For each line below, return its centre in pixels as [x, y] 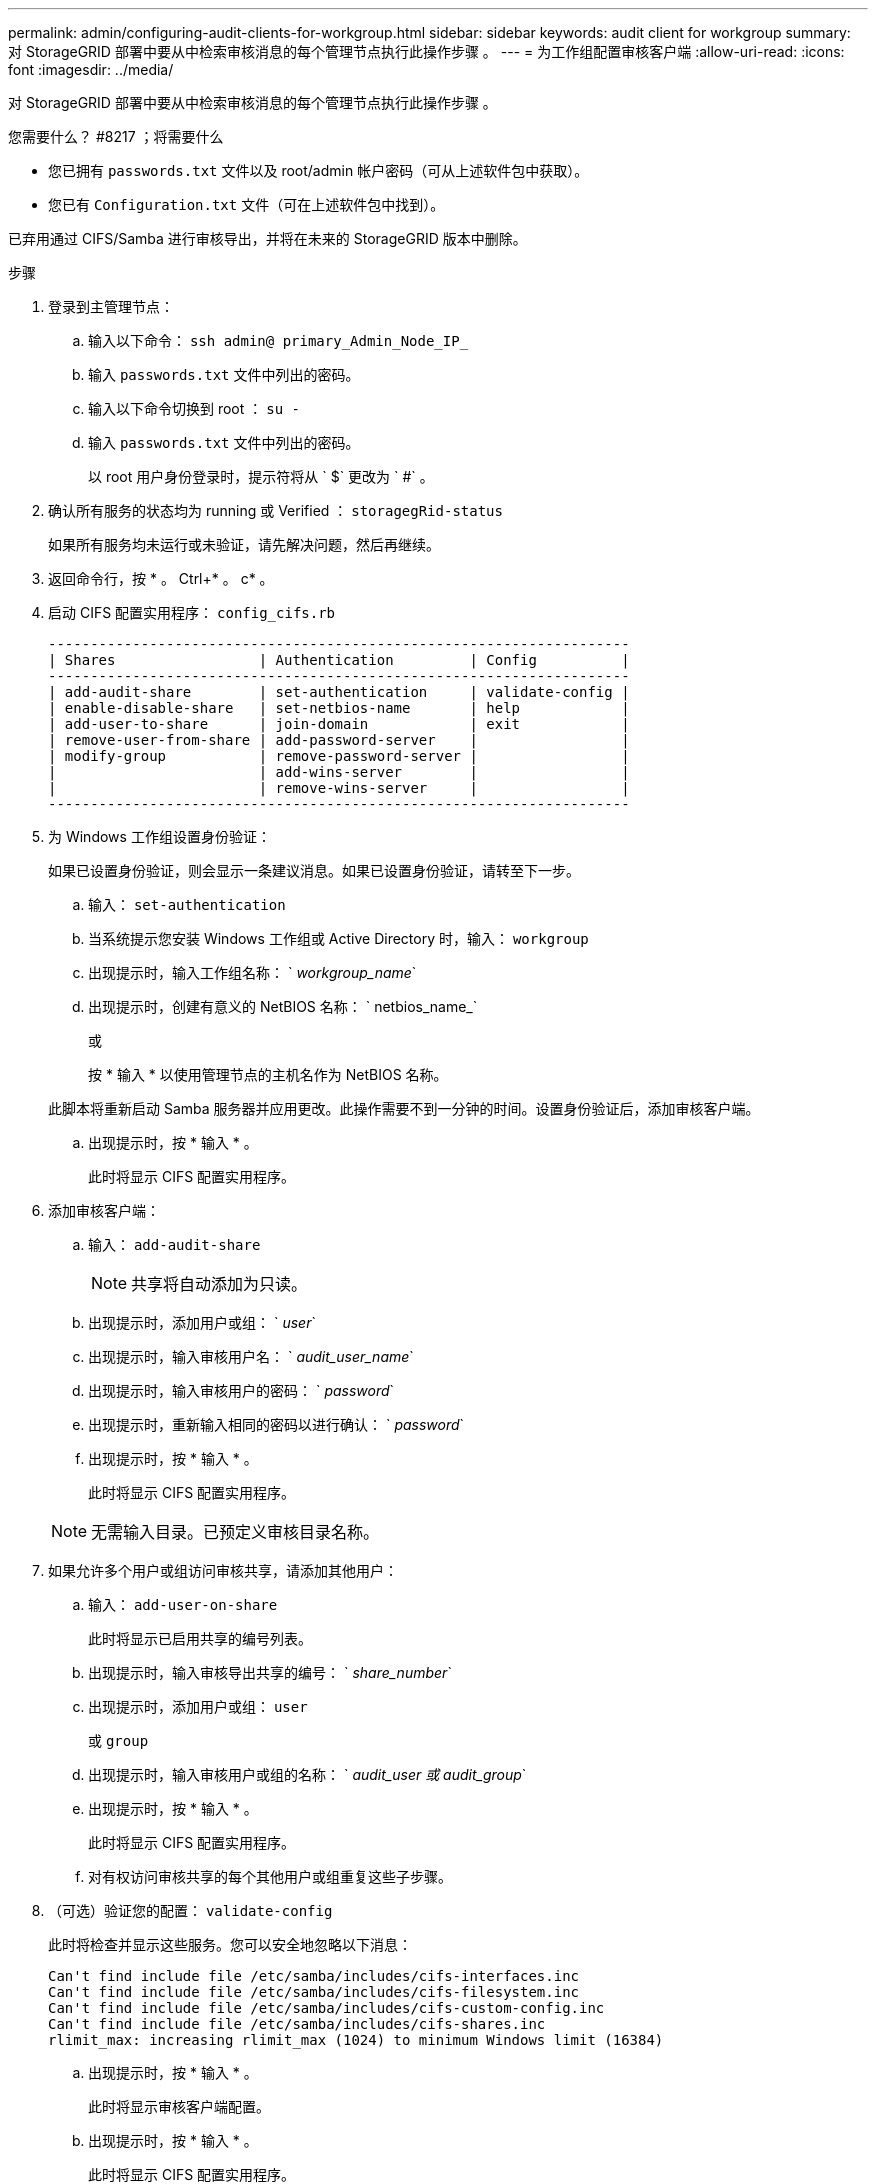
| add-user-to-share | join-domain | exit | [339, 724]
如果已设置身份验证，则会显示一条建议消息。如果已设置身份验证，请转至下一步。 [314, 870]
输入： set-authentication [187, 904]
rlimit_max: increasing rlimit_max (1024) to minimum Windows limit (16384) [356, 2040]
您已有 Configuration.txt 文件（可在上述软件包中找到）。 [246, 204]
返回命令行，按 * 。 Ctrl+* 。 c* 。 [161, 578]
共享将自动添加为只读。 [219, 1284]
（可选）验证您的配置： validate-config [190, 1910]
